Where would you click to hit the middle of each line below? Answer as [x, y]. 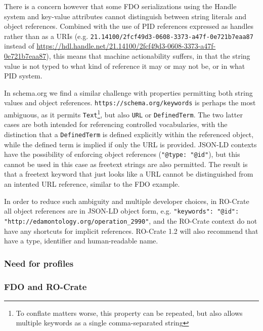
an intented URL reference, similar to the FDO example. [92, 184]
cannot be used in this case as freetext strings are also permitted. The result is [126, 164]
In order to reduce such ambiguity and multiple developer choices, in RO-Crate [127, 201]
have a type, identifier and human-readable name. [81, 241]
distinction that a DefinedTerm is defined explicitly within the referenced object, [129, 134]
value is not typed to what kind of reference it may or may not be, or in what [125, 66]
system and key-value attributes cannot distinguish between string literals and [125, 16]
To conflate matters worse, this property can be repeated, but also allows [129, 313]
